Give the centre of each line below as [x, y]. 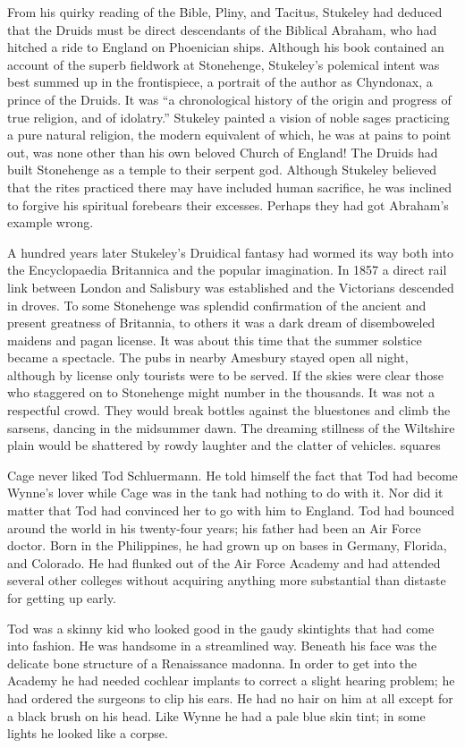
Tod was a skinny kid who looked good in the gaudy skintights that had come [221, 628]
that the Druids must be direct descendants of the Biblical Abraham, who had [222, 29]
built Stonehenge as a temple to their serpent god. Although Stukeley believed [222, 170]
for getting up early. [62, 598]
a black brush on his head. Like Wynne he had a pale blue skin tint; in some [216, 715]
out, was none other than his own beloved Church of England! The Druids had [223, 152]
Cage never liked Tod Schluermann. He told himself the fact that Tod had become [232, 475]
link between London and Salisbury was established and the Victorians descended [231, 287]
